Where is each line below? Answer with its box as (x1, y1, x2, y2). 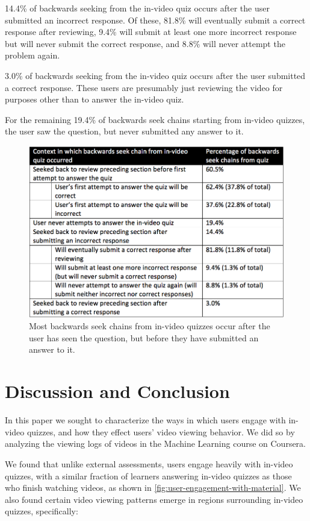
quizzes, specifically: (5, 505, 78, 517)
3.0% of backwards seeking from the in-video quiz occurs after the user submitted (5, 69, 306, 81)
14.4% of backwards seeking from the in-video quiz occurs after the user (5, 2, 270, 14)
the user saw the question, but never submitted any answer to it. (5, 125, 244, 137)
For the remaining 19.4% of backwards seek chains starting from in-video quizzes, (5, 113, 305, 125)
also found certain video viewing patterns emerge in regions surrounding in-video (5, 493, 303, 505)
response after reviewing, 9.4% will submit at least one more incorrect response (5, 25, 297, 38)
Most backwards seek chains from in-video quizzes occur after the (29, 320, 270, 332)
